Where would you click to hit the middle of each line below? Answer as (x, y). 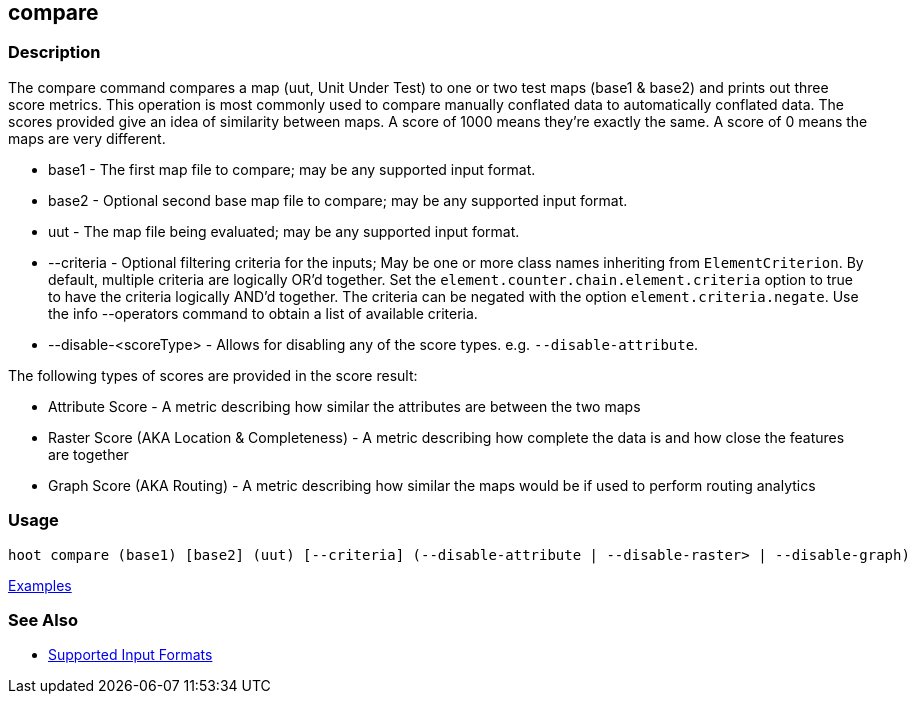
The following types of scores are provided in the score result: (213, 375)
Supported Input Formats (130, 655)
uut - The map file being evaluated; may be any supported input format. (284, 231)
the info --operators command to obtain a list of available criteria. (263, 313)
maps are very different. (87, 138)
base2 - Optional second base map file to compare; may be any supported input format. (338, 200)
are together (88, 454)
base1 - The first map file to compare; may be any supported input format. (292, 169)
